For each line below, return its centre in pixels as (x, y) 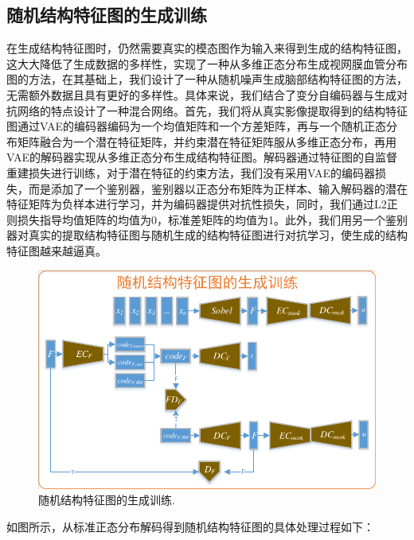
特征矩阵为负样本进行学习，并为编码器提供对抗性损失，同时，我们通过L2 (197, 204)
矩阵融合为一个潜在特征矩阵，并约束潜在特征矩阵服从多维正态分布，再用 (207, 141)
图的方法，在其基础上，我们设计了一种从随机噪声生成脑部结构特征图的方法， (207, 79)
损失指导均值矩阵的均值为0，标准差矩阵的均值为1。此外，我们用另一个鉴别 (212, 219)
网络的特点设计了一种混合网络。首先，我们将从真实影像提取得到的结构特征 (212, 110)
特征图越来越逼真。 (57, 250)
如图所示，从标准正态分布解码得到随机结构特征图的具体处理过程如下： (190, 526)
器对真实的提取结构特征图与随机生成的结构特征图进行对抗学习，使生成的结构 (207, 235)
